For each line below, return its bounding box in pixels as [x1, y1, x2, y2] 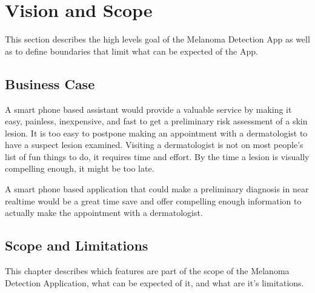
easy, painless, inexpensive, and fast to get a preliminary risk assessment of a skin [5, 115, 308, 127]
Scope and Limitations [5, 236, 148, 255]
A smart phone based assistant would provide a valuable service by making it [5, 103, 292, 115]
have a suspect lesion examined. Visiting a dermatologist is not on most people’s [5, 138, 303, 151]
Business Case [5, 74, 95, 93]
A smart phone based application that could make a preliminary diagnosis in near [5, 183, 309, 195]
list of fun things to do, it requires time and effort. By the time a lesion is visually [5, 150, 310, 163]
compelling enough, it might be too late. [5, 162, 154, 175]
